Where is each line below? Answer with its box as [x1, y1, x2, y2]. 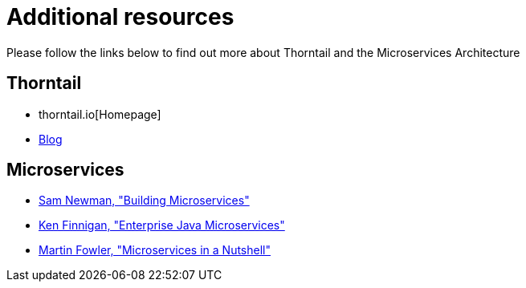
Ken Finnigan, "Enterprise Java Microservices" [39, 218, 285, 233]
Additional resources [6, 3, 234, 30]
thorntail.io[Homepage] [39, 107, 161, 121]
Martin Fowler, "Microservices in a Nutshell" [39, 243, 271, 258]
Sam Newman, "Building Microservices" [39, 193, 250, 208]
